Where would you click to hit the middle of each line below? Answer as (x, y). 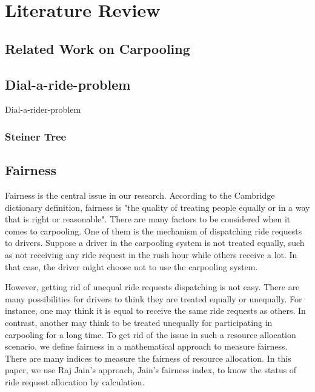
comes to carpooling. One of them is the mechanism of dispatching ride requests (154, 231)
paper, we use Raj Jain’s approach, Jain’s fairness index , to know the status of (151, 370)
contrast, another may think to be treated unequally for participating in (139, 322)
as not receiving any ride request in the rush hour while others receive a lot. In (151, 254)
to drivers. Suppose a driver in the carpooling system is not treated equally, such (155, 243)
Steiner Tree (36, 136)
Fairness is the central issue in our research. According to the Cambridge (140, 195)
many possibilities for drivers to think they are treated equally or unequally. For (154, 298)
